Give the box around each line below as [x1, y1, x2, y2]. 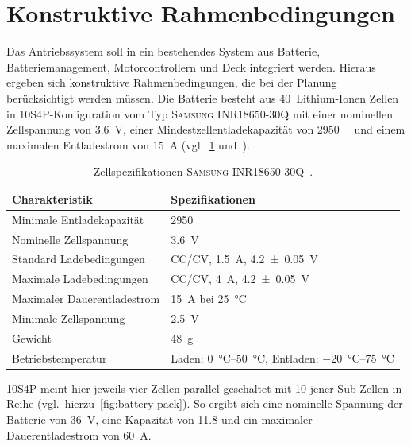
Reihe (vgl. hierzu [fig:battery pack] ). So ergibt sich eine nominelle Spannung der [6, 395, 403, 412]
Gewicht [12, 329, 52, 346]
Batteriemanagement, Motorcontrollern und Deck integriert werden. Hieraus [6, 58, 376, 75]
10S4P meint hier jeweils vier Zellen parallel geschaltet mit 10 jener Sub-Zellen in [6, 379, 402, 396]
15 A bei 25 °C [171, 290, 247, 307]
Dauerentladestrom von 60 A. [6, 426, 152, 443]
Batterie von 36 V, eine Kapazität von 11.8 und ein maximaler [6, 410, 313, 427]
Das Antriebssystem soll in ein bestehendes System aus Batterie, [6, 43, 321, 60]
